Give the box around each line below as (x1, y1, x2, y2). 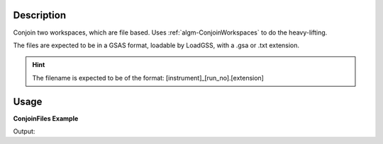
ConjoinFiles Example (13, 114, 79, 123)
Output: (13, 127, 35, 136)
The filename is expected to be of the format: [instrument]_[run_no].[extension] (32, 73, 264, 82)
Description (13, 9, 67, 21)
